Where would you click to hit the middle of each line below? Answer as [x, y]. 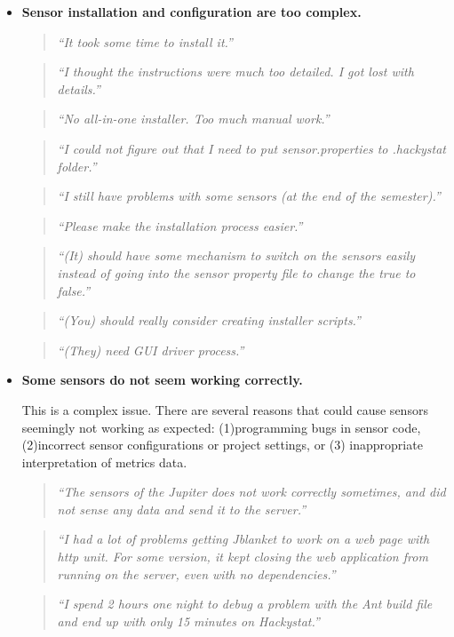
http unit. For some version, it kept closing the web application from [243, 557]
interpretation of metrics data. [104, 462]
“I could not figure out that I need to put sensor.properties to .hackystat [251, 148]
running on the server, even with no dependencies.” [196, 573]
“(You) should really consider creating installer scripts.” [209, 320]
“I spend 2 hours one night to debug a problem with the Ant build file [245, 604]
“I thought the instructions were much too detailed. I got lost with [235, 72]
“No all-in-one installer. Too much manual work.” [193, 119]
